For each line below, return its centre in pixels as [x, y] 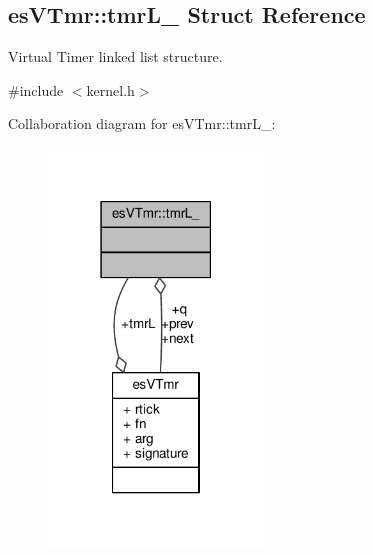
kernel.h [110, 89]
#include [36, 89]
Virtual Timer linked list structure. [115, 56]
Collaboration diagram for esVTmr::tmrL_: [142, 123]
